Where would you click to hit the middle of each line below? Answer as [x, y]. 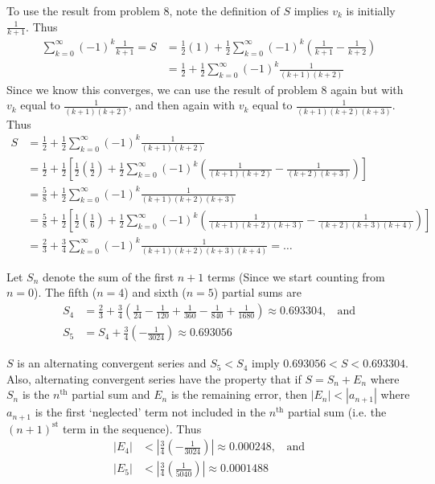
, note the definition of [224, 10]
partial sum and [111, 394]
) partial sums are [257, 292]
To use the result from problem [83, 10]
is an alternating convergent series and [112, 363]
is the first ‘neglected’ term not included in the [150, 412]
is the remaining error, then [239, 394]
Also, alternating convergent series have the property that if [154, 378]
